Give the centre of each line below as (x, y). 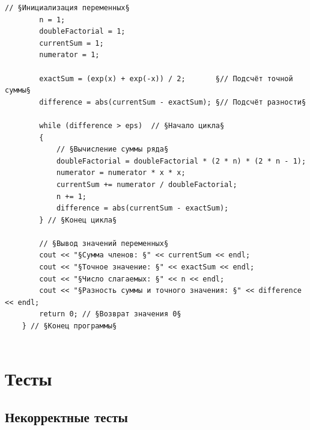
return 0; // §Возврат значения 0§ (110, 314)
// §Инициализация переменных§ (67, 8)
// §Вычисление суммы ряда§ (112, 149)
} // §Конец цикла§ (78, 220)
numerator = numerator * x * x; (121, 173)
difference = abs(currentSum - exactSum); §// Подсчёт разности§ (173, 102)
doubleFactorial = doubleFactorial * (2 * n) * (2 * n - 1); (181, 161)
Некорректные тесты (66, 416)
